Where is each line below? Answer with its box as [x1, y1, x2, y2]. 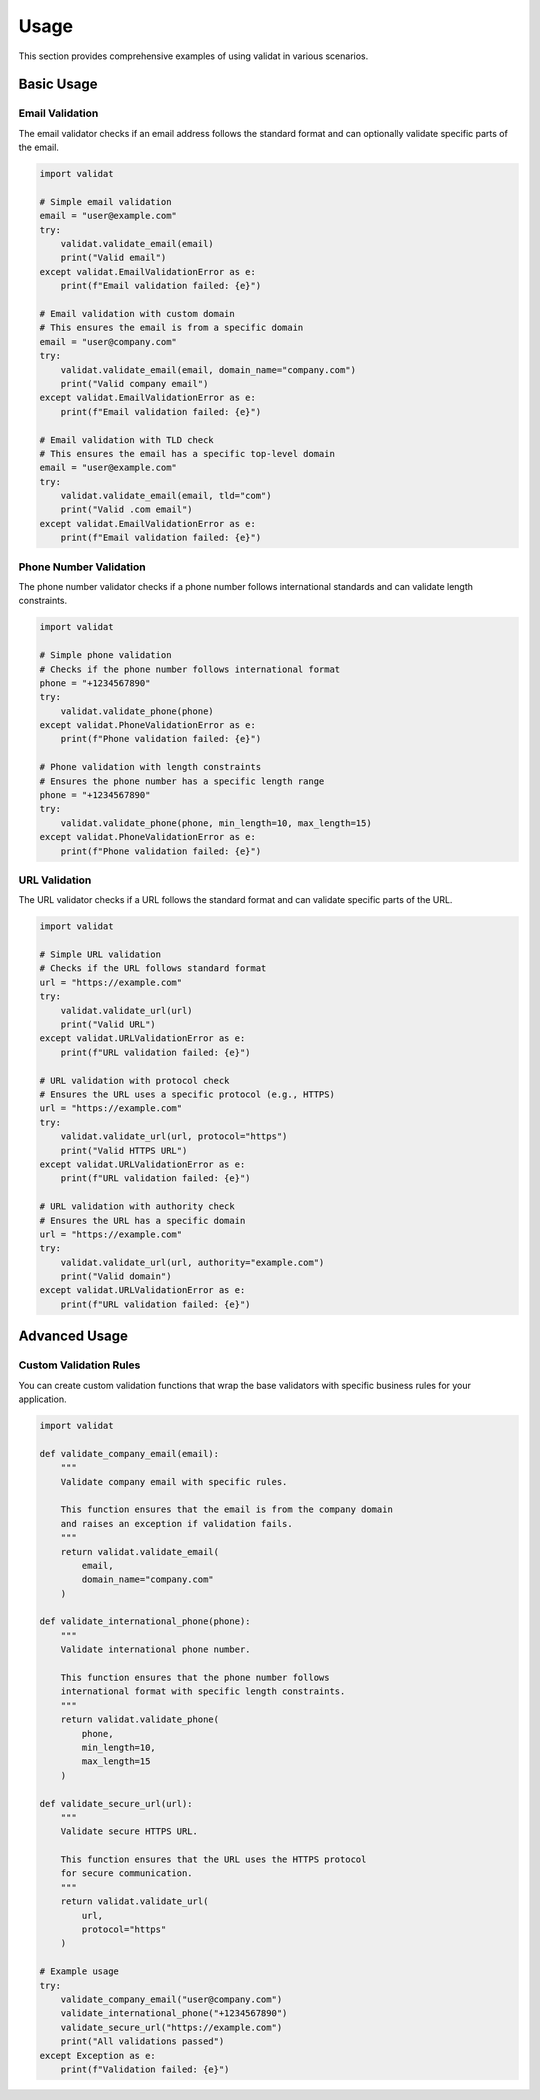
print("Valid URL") [60, 1019, 157, 1030]
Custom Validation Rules [18, 1358, 141, 1372]
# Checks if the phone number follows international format [39, 663, 341, 675]
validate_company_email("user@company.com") [60, 1994, 283, 2005]
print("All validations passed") [60, 2036, 225, 2047]
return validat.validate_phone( [60, 1714, 220, 1725]
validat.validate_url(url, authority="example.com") [60, 1256, 325, 1268]
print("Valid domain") [60, 1271, 172, 1282]
